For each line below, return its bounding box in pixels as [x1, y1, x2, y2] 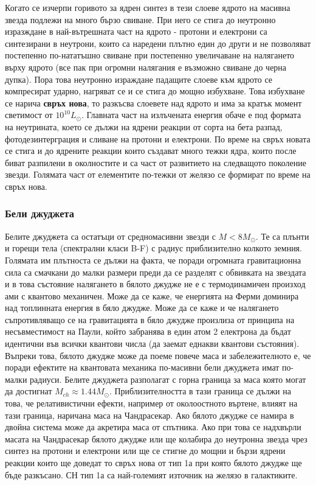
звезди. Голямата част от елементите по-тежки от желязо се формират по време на [5, 168, 311, 181]
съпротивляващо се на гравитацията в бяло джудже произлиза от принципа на [5, 313, 295, 326]
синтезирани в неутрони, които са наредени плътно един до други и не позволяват [5, 37, 311, 49]
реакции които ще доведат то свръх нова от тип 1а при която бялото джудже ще [5, 456, 302, 469]
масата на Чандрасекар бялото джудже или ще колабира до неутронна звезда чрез [5, 432, 307, 445]
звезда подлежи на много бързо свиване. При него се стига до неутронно [5, 13, 276, 26]
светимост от [5, 108, 53, 121]
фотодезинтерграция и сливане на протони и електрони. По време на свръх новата [5, 132, 311, 145]
